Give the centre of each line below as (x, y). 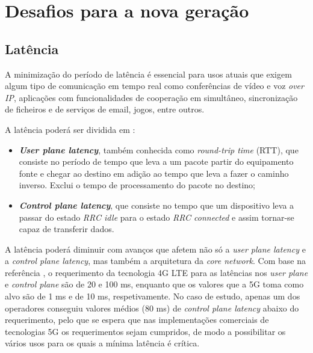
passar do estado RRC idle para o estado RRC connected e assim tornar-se (156, 217)
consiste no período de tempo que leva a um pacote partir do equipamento (156, 161)
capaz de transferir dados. (67, 229)
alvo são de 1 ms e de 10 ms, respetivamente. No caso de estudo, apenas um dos (153, 296)
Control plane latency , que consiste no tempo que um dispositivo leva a (156, 205)
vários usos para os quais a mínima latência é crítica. (102, 343)
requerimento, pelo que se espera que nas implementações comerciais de (137, 320)
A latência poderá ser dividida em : (70, 129)
